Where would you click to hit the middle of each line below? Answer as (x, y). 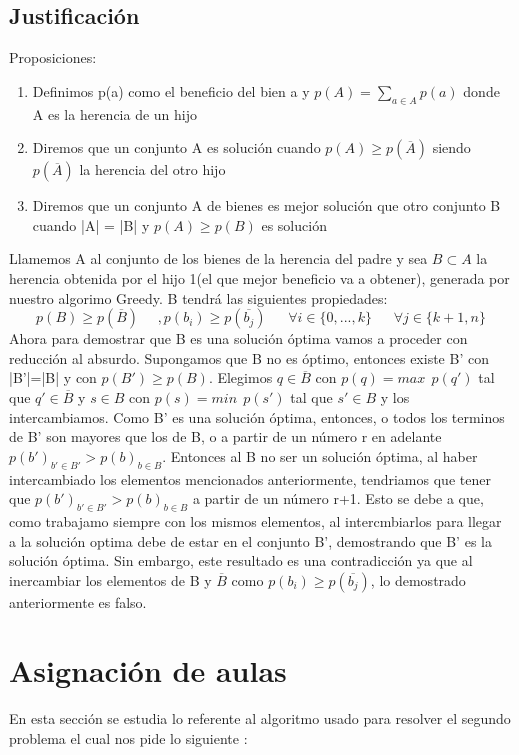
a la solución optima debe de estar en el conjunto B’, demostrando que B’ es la (250, 540)
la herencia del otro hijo (152, 169)
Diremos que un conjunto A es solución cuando (176, 147)
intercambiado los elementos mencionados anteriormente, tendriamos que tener (250, 478)
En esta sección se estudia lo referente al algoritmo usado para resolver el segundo (260, 718)
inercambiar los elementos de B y (110, 579)
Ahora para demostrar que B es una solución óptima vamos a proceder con (238, 338)
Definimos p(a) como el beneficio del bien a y (171, 90)
